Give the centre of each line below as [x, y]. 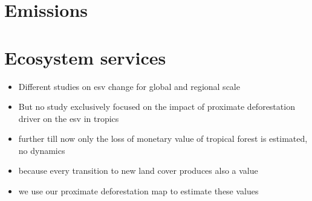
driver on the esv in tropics [69, 118]
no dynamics [42, 150]
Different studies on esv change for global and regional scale [129, 86]
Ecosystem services [85, 57]
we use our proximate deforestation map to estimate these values [138, 191]
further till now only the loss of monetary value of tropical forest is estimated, [163, 139]
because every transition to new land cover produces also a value [138, 171]
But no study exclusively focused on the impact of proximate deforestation [157, 107]
